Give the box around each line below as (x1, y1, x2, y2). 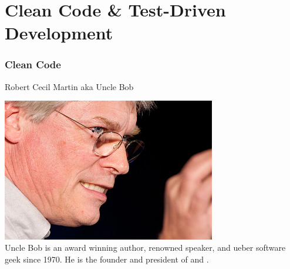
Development (5, 21, 113, 45)
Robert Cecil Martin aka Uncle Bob (5, 80, 134, 92)
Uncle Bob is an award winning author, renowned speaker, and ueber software (5, 241, 286, 254)
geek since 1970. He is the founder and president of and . (5, 253, 209, 265)
